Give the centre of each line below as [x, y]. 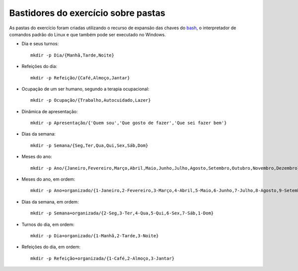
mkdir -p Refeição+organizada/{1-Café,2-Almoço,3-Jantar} [103, 258]
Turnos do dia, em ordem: [48, 224]
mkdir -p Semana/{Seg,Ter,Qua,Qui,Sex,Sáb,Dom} [89, 145]
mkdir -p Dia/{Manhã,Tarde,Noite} [72, 55]
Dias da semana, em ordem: [50, 202]
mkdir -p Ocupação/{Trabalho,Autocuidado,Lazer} [91, 100]
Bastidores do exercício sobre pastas [87, 13]
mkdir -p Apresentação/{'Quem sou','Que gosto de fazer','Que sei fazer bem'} [129, 123]
